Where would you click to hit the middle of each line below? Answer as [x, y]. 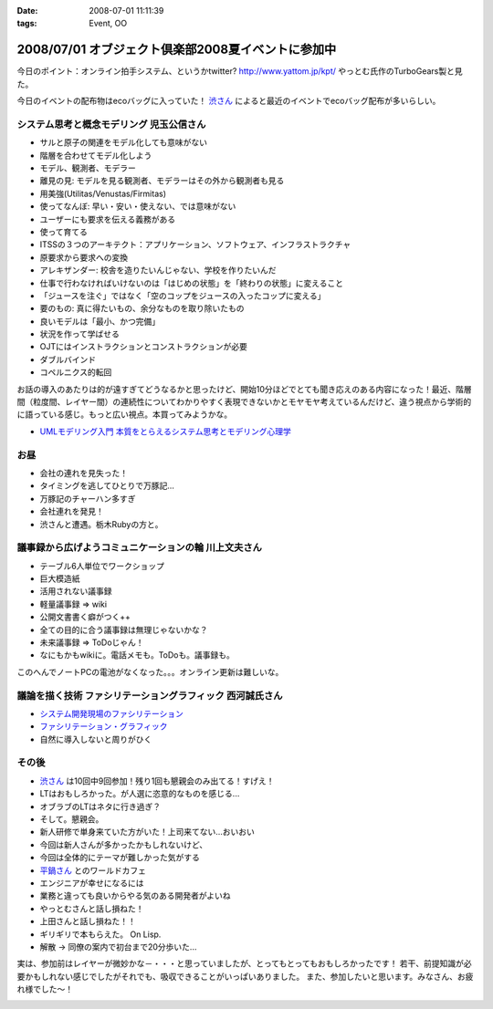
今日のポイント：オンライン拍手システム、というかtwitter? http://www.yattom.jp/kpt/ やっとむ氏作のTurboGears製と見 [240, 71]
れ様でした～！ [45, 989]
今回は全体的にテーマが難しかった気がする [120, 858]
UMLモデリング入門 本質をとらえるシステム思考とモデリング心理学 [166, 431]
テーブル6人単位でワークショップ [102, 566]
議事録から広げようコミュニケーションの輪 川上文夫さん [139, 547]
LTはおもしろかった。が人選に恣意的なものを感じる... [140, 794]
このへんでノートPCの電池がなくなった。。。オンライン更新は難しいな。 [150, 671]
